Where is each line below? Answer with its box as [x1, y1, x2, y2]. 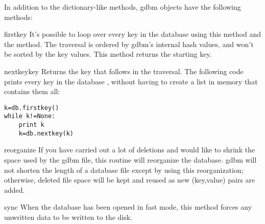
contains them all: [4, 86, 60, 97]
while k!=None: [4, 113, 56, 120]
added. [4, 184, 25, 195]
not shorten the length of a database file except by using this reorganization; [4, 164, 244, 175]
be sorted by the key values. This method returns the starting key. [4, 49, 212, 59]
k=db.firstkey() [4, 104, 59, 111]
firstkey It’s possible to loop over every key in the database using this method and [4, 29, 261, 39]
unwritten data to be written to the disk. [4, 211, 133, 222]
